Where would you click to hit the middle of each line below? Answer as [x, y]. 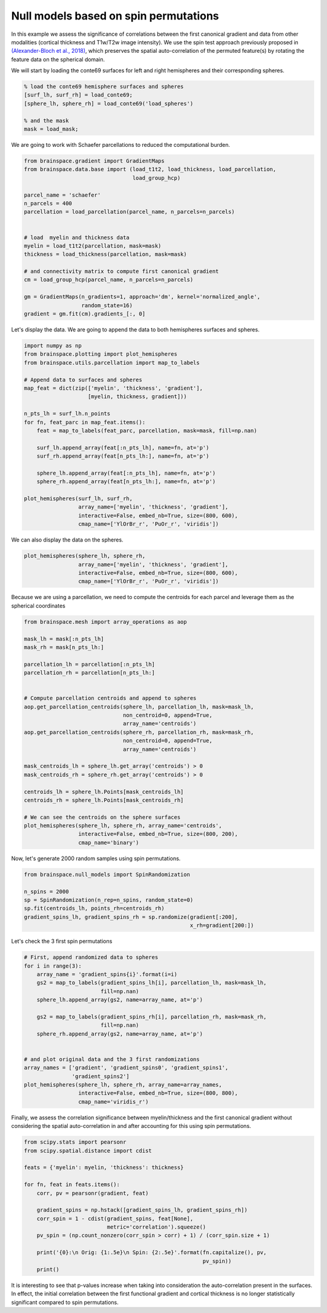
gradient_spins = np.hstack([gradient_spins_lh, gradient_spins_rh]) [142, 1210]
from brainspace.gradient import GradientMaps [94, 161]
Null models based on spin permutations [115, 16]
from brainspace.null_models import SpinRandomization [107, 874]
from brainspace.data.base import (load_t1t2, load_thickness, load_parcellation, [150, 169]
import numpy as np [53, 346]
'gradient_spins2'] [101, 1076]
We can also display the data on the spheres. [67, 540]
